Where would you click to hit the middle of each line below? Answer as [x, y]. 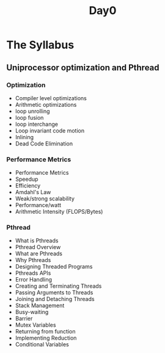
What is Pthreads [37, 241]
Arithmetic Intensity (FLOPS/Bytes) [59, 212]
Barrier [24, 319]
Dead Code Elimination [44, 144]
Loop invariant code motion [50, 130]
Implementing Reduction [46, 338]
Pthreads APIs [33, 273]
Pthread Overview [38, 247]
